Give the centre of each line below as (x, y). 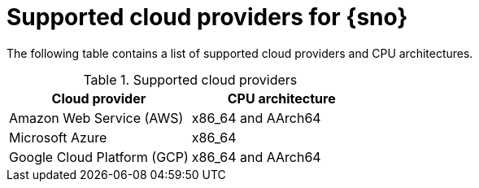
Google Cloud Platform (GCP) (99, 157)
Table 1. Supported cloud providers (190, 79)
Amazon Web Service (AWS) (96, 118)
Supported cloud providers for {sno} (207, 17)
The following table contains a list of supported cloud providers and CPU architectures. (240, 53)
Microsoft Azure (58, 137)
